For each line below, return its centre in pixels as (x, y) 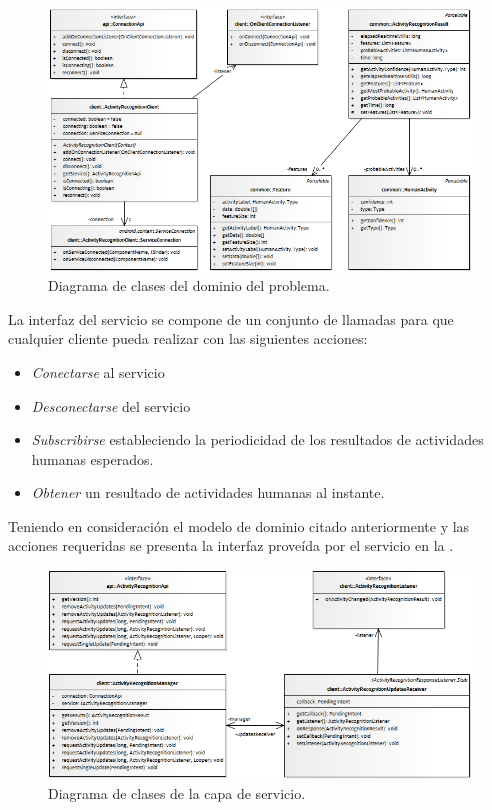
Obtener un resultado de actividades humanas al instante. (208, 492)
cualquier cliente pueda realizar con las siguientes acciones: (188, 338)
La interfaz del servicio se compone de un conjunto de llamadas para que (231, 318)
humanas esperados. (92, 458)
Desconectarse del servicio (111, 405)
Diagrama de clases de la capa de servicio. (177, 792)
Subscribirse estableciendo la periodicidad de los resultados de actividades (257, 439)
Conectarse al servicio (98, 371)
